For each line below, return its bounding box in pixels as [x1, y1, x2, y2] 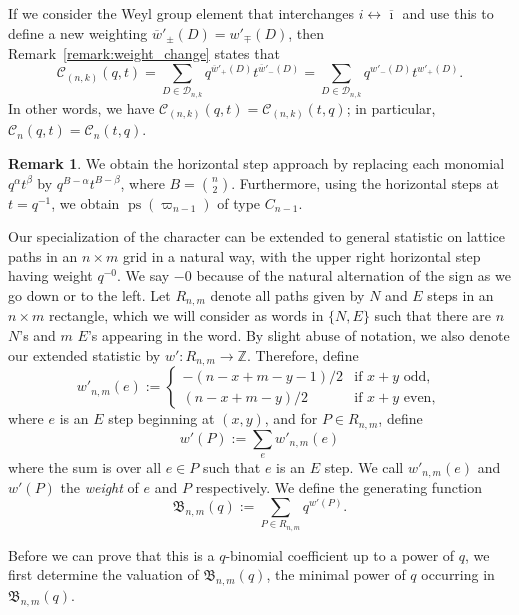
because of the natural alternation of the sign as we [196, 265, 511, 286]
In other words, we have [8, 97, 155, 118]
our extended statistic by [8, 344, 161, 365]
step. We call [324, 456, 404, 477]
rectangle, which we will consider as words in [48, 305, 324, 326]
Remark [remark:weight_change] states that [8, 43, 280, 64]
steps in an [427, 284, 494, 305]
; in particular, [346, 97, 436, 118]
